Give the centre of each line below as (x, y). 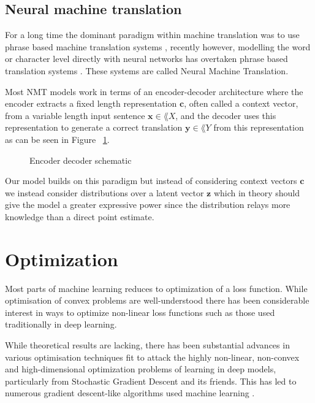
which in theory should (257, 192)
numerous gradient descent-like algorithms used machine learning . (130, 393)
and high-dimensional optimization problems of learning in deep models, (141, 369)
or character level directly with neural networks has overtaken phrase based (146, 59)
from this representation (259, 127)
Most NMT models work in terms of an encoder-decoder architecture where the (154, 91)
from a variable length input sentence (75, 115)
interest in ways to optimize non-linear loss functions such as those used (140, 312)
